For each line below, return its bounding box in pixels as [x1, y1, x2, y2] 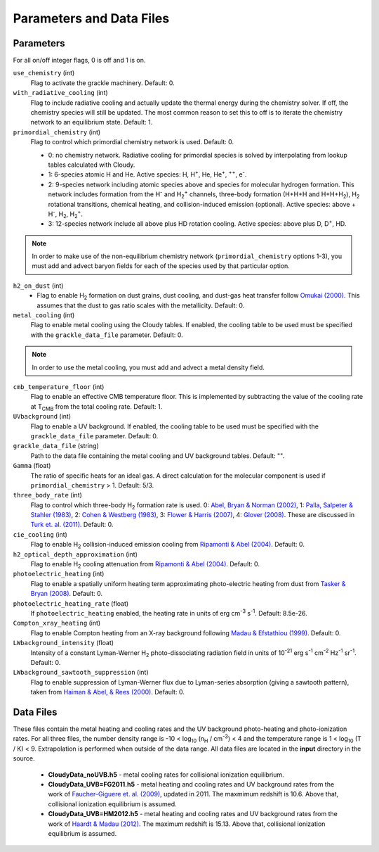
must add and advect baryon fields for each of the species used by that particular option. [32, 262, 291, 270]
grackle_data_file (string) [13, 442, 100, 450]
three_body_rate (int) [13, 491, 82, 500]
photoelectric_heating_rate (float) [13, 599, 129, 608]
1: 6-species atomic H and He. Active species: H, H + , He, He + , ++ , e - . [48, 169, 247, 179]
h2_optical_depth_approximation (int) [13, 549, 138, 559]
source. [13, 754, 35, 763]
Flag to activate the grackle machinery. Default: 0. [30, 78, 175, 87]
